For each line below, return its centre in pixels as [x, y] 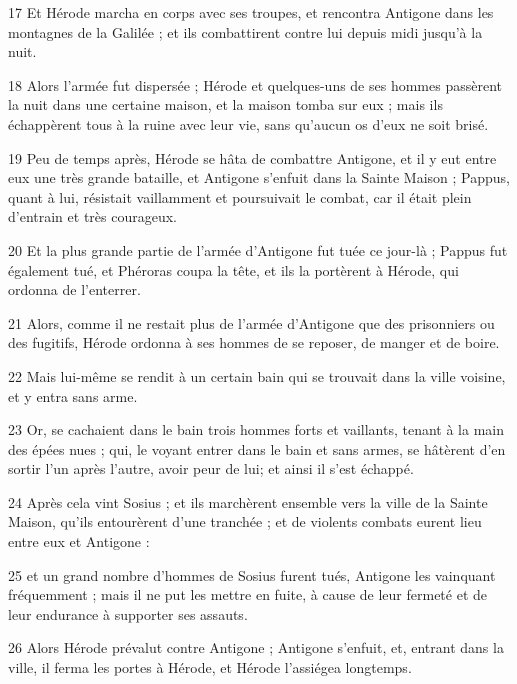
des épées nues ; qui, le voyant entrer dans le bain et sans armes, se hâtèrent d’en [257, 448]
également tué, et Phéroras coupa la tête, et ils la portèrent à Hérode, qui [233, 269]
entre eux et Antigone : [79, 541]
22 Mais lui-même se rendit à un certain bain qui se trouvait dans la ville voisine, [257, 375]
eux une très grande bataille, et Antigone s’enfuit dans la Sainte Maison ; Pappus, [259, 177]
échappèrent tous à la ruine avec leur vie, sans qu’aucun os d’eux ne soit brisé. [248, 123]
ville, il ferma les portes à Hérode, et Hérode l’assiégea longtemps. [210, 667]
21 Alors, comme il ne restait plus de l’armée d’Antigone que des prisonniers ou [251, 322]
